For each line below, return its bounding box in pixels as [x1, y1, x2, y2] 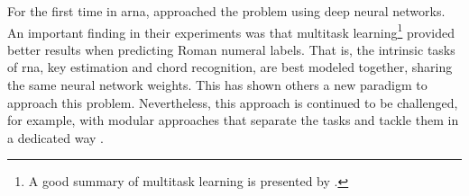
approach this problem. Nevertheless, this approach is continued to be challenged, [7, 93, 458, 111]
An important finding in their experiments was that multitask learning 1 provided [7, 20, 455, 41]
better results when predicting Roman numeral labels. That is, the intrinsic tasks [7, 40, 455, 58]
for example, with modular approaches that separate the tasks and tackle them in [7, 111, 459, 129]
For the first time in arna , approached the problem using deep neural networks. [7, 2, 446, 20]
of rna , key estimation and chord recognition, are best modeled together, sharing [7, 58, 453, 76]
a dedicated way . [7, 128, 104, 147]
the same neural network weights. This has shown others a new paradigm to [7, 76, 428, 94]
